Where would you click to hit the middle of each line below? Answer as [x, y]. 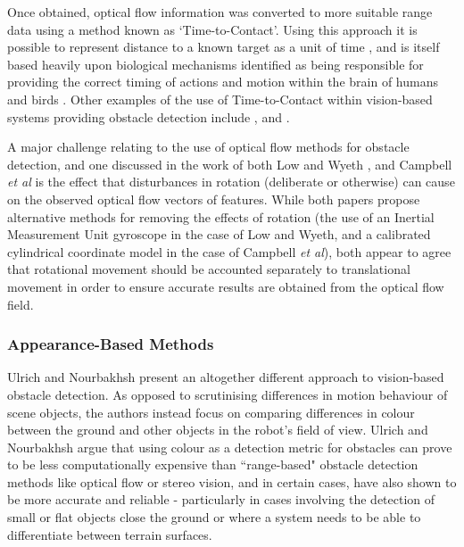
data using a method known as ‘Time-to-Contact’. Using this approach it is [212, 29]
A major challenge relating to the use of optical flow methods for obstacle [208, 147]
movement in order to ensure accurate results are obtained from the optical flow [226, 286]
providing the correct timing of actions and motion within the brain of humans [223, 82]
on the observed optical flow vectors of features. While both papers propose [214, 199]
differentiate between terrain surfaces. [110, 534]
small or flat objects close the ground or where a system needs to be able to [214, 517]
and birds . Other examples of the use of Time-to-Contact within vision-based [220, 99]
